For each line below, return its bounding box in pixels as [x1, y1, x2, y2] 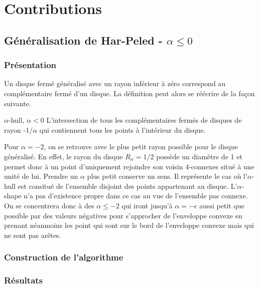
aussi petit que [199, 200, 244, 210]
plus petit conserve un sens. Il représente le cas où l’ [87, 171, 247, 181]
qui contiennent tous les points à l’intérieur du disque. [39, 124, 206, 135]
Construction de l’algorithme [4, 251, 123, 263]
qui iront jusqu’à [121, 200, 173, 210]
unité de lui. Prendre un [4, 171, 78, 181]
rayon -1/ [4, 124, 33, 135]
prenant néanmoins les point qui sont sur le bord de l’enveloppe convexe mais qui [4, 220, 254, 230]
